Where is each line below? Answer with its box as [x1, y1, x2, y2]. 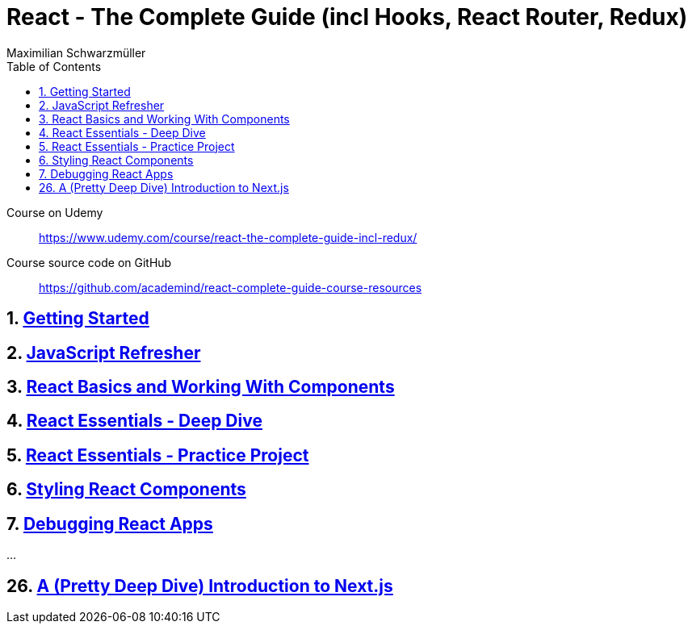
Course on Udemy [6, 205, 103, 219]
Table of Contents [6, 59, 102, 73]
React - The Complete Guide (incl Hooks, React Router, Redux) [6, 3, 688, 31]
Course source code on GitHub [6, 255, 172, 269]
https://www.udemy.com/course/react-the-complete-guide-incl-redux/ [39, 230, 417, 244]
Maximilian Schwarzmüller [6, 45, 146, 60]
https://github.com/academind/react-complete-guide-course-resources [39, 280, 422, 294]
